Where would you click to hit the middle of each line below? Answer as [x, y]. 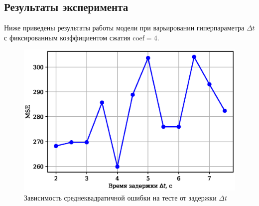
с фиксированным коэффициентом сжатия [67, 37]
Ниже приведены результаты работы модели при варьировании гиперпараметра [124, 28]
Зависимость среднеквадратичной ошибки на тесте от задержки [120, 197]
